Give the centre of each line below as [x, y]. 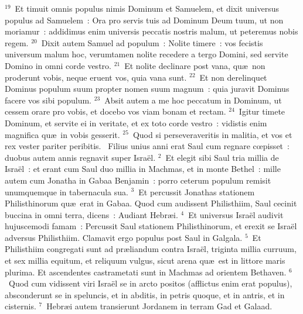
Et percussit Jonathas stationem [197, 191]
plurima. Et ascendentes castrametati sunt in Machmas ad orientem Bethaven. [146, 272]
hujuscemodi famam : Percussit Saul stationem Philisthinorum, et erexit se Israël [151, 226]
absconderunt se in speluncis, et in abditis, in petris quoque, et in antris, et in [145, 294]
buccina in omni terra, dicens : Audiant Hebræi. [91, 214]
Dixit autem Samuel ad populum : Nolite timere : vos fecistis [152, 42]
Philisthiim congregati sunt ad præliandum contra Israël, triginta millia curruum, [151, 249]
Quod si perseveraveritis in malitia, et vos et [212, 134]
